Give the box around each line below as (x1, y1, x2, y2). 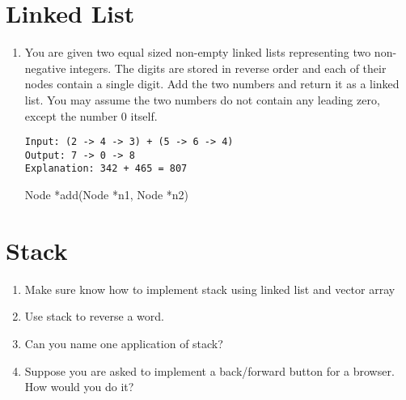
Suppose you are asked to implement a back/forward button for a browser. (24, 362, 395, 379)
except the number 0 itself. (24, 107, 158, 124)
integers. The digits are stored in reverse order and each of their (70, 59, 387, 76)
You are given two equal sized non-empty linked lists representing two (24, 44, 371, 61)
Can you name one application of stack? (24, 334, 223, 351)
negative (24, 59, 66, 76)
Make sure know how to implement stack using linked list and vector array (24, 280, 395, 297)
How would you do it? (24, 378, 134, 395)
